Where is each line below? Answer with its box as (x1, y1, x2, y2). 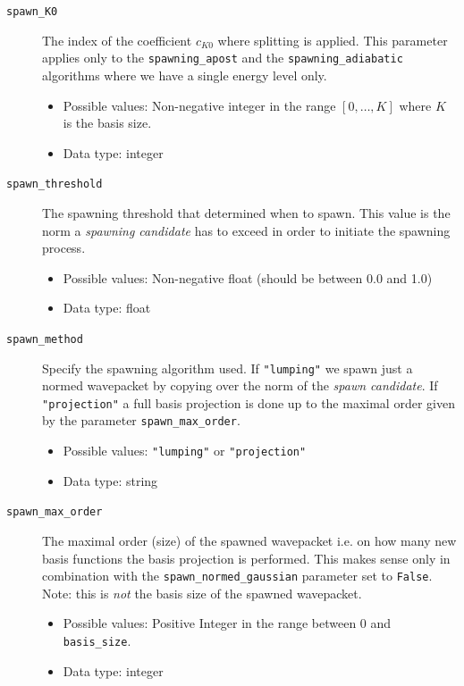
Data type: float (63, 298, 151, 317)
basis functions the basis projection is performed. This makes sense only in (42, 548, 451, 567)
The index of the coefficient (42, 30, 192, 49)
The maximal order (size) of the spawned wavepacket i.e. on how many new (42, 531, 457, 550)
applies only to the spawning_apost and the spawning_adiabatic (42, 48, 403, 67)
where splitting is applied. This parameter (217, 30, 448, 49)
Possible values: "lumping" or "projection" (63, 441, 307, 460)
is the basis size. (63, 113, 152, 132)
